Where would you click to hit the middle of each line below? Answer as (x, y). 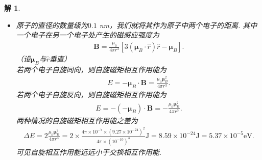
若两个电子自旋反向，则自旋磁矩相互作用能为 (91, 95)
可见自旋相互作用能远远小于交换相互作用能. (89, 152)
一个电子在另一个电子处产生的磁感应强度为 (88, 35)
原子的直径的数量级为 (52, 25)
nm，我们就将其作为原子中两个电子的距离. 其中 (178, 25)
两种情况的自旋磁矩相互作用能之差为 (77, 120)
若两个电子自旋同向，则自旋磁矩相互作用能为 (91, 69)
